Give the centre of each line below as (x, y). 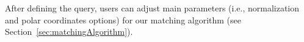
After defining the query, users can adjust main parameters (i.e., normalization (152, 8)
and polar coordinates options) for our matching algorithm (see (123, 19)
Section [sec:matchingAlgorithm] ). (69, 31)
